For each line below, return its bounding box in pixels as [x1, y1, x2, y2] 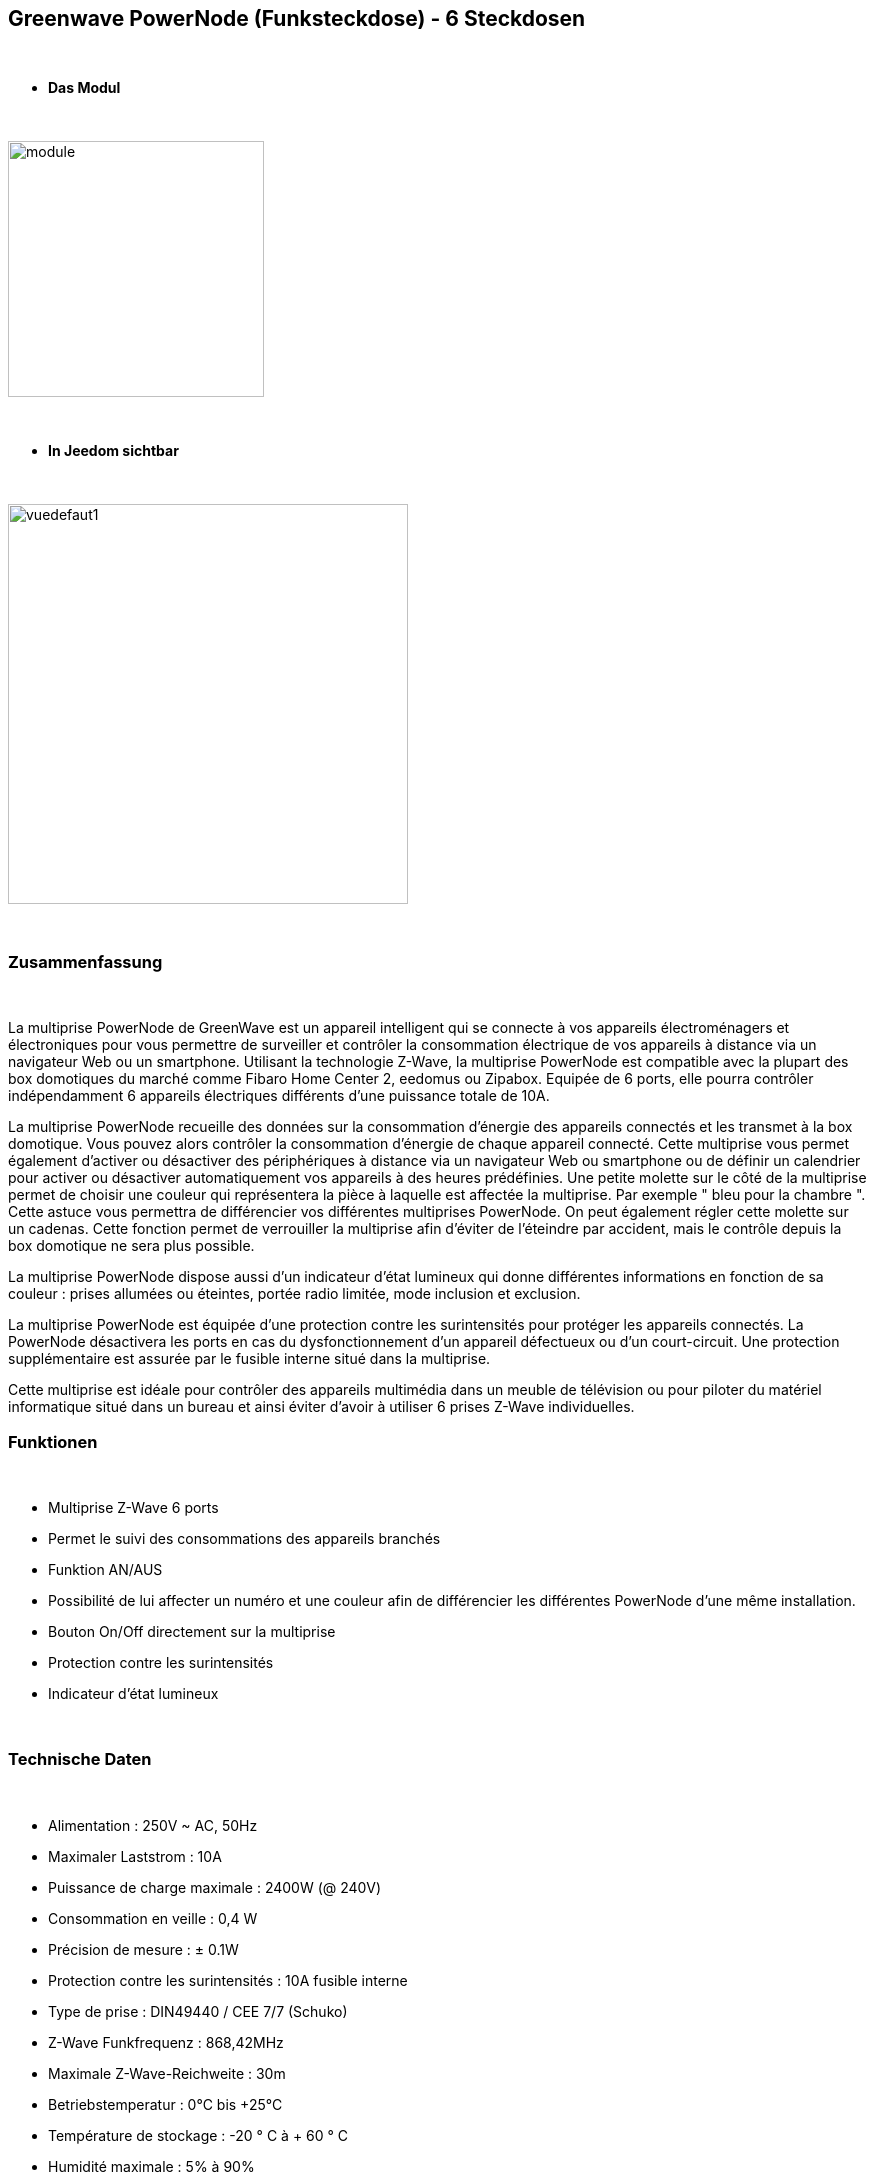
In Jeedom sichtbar [48, 442, 179, 460]
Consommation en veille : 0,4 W [48, 1909, 258, 1927]
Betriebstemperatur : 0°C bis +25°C [48, 2095, 283, 2113]
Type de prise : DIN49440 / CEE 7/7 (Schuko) [48, 2002, 348, 2020]
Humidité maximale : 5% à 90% [48, 2157, 255, 2175]
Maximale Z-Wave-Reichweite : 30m [48, 2064, 286, 2082]
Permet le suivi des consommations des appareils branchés [48, 1529, 441, 1547]
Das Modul [48, 79, 121, 97]
